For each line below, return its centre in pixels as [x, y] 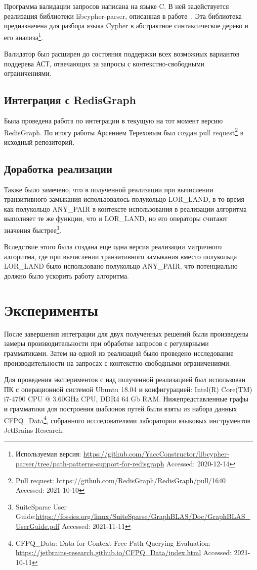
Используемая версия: [48, 454]
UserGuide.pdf [38, 526]
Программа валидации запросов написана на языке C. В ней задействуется [117, 6]
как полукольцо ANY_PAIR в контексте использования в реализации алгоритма [125, 208]
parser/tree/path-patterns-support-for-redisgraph [90, 463]
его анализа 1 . [24, 36]
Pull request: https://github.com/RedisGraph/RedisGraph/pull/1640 [121, 480]
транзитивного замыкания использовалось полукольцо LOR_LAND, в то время [124, 199]
